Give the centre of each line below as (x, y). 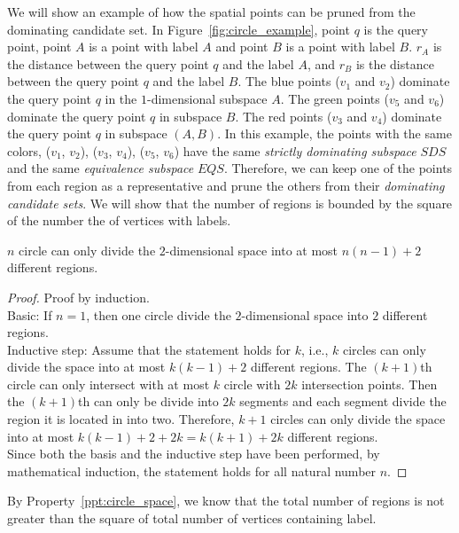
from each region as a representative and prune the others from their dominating (226, 185)
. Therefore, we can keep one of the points (338, 168)
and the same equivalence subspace (101, 168)
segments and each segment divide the (343, 401)
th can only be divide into (148, 401)
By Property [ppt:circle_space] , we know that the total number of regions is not (226, 501)
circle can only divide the (87, 250)
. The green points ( (335, 98)
